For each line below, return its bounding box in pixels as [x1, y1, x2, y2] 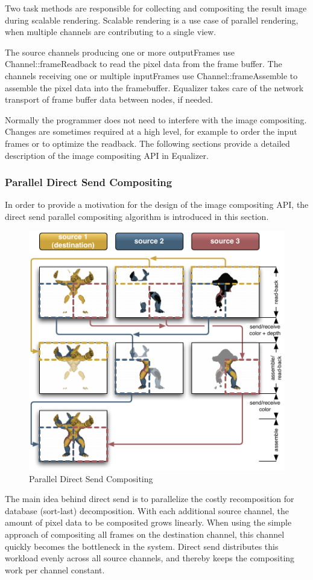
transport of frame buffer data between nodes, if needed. [5, 93, 213, 106]
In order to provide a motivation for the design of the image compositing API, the [5, 198, 309, 211]
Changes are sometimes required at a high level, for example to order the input [5, 125, 297, 138]
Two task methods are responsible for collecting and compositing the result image [5, 2, 307, 14]
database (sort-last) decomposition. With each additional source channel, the [5, 504, 289, 517]
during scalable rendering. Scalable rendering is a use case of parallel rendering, [5, 13, 299, 26]
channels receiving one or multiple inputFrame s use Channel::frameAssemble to [5, 69, 298, 82]
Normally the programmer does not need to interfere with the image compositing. [5, 113, 307, 126]
